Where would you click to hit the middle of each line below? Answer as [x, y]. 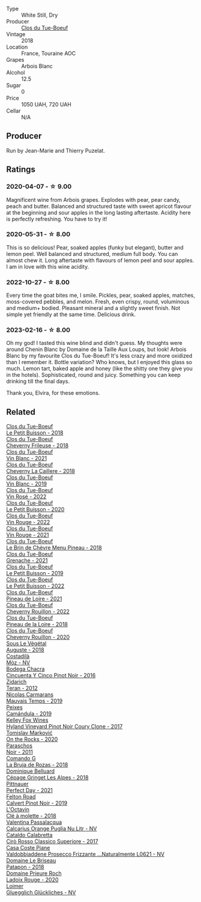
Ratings [21, 170]
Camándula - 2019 [29, 714]
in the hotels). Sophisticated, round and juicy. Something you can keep [94, 375]
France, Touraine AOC [49, 53]
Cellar [13, 111]
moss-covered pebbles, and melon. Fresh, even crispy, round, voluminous [98, 302]
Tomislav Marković [29, 733]
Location [17, 47]
